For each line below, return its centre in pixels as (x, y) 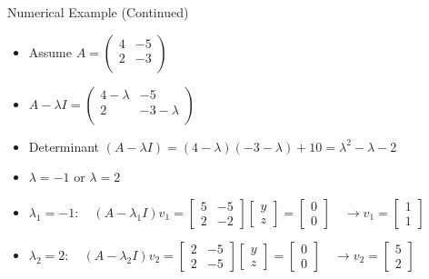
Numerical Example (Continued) (98, 12)
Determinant (64, 146)
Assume (50, 51)
